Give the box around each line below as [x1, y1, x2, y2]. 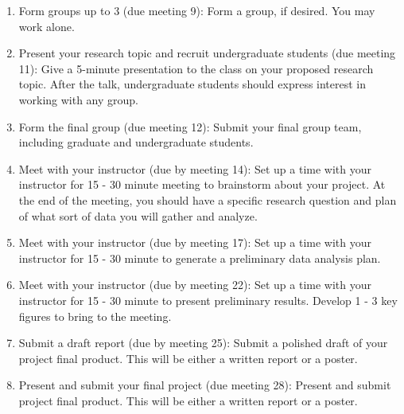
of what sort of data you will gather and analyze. [18, 207, 258, 224]
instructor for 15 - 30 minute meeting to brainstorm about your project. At [18, 176, 386, 193]
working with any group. [18, 91, 139, 107]
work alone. [18, 18, 75, 34]
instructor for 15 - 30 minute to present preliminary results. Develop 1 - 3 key [18, 291, 398, 308]
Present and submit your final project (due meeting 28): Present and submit [18, 377, 391, 393]
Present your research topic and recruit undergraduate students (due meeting [18, 45, 396, 61]
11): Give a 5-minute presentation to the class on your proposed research [18, 60, 374, 76]
